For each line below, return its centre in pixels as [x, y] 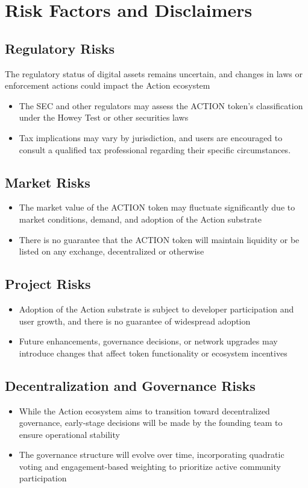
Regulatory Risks [60, 48]
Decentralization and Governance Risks [130, 385]
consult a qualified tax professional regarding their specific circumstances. [155, 149]
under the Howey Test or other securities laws [104, 117]
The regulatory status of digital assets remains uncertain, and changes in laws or [154, 73]
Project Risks [48, 284]
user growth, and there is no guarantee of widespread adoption [135, 321]
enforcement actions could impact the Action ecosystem [108, 85]
